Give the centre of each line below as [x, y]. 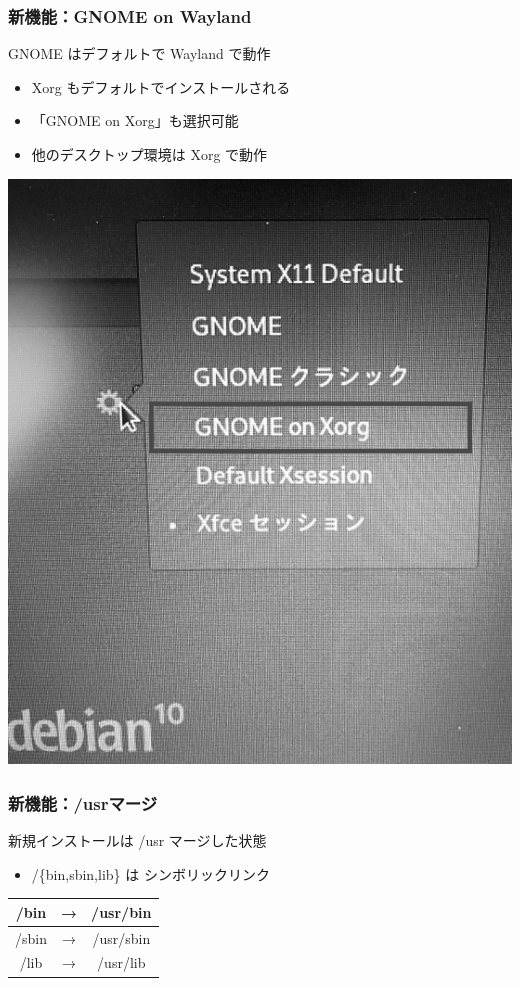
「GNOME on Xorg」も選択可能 [135, 120]
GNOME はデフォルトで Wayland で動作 [139, 53]
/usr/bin [121, 911]
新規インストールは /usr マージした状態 [137, 840]
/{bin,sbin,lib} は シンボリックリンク [150, 873]
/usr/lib [121, 962]
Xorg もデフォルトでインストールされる [161, 86]
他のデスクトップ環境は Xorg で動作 [149, 154]
